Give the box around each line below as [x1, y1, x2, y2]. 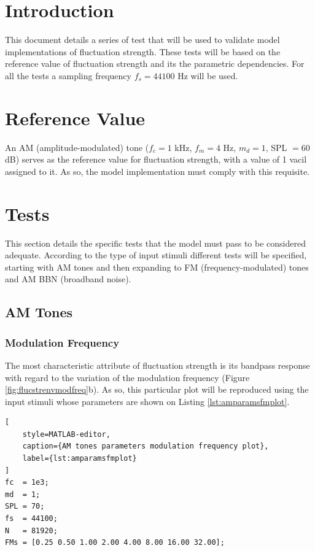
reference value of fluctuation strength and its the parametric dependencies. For [5, 57, 305, 70]
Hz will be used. [177, 69, 238, 82]
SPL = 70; [5, 502, 45, 511]
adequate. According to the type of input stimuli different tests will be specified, [5, 249, 307, 261]
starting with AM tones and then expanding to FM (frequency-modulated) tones [5, 260, 309, 273]
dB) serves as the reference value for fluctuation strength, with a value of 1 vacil [5, 153, 307, 166]
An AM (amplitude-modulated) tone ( [5, 141, 149, 153]
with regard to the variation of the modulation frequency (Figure [5, 371, 250, 383]
